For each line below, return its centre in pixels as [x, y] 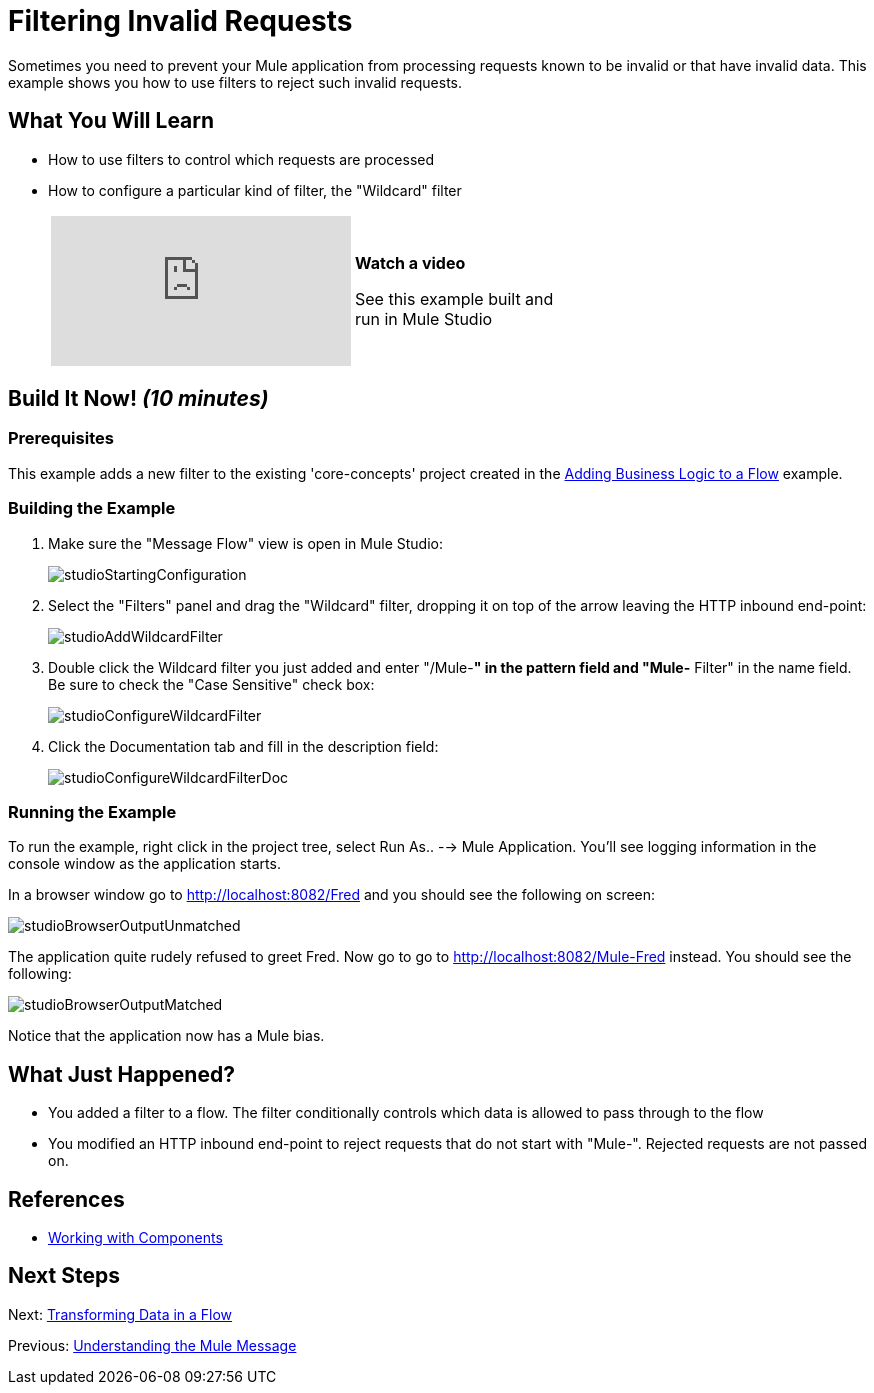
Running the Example [92, 811]
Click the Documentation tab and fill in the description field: [243, 746]
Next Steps [64, 1276]
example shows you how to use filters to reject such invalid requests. [235, 82]
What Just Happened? [121, 1074]
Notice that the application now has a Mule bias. [166, 1036]
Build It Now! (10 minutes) [138, 399]
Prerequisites [61, 438]
